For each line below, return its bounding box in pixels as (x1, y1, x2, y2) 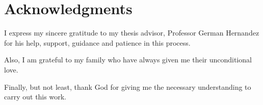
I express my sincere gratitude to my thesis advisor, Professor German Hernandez (4, 27, 259, 38)
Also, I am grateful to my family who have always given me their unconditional (4, 54, 252, 65)
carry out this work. (4, 91, 66, 102)
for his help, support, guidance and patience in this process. (4, 37, 191, 48)
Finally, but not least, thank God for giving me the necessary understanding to (4, 81, 251, 92)
